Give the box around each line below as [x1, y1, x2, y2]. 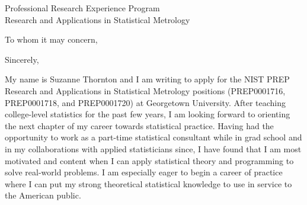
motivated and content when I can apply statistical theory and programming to [5, 154, 294, 166]
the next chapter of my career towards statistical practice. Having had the [5, 119, 274, 132]
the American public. [5, 189, 81, 201]
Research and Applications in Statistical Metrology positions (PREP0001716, [5, 84, 286, 97]
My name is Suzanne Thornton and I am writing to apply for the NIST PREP [5, 73, 290, 85]
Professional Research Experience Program [5, 2, 160, 14]
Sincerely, [5, 53, 39, 65]
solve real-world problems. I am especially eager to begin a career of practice [5, 166, 283, 178]
